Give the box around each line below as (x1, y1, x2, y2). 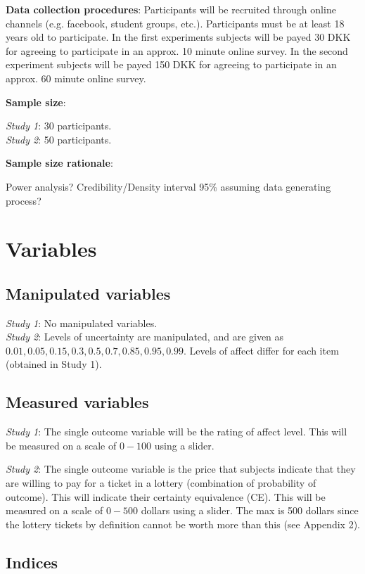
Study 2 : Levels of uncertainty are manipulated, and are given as (6, 329, 284, 344)
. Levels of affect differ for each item (184, 343, 339, 357)
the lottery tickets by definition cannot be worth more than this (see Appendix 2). (6, 516, 360, 531)
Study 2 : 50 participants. (6, 132, 112, 146)
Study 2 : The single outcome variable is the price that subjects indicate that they (6, 461, 356, 476)
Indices (6, 551, 58, 573)
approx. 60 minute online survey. (6, 70, 146, 85)
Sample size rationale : (6, 155, 113, 170)
